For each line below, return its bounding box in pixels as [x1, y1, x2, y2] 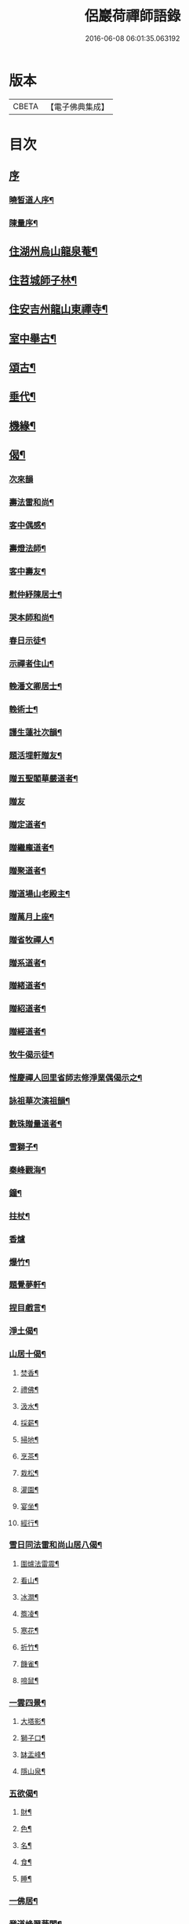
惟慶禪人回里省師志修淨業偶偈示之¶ [9, 1072, 143, 1083]
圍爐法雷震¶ [20, 1559, 60, 1568]
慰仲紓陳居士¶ [9, 589, 62, 600]
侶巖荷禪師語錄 [84, 7, 181, 25]
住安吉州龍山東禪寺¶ [9, 303, 108, 316]
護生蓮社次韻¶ [9, 727, 62, 738]
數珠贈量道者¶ [9, 1118, 62, 1129]
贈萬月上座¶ [9, 911, 54, 922]
